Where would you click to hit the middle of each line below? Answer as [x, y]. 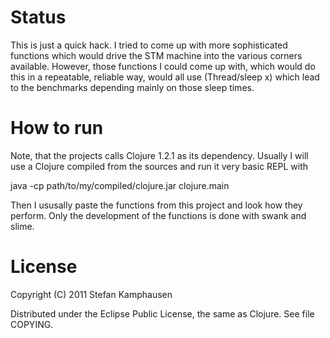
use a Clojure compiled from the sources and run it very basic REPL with [159, 166]
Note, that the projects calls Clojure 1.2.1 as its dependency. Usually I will [159, 155]
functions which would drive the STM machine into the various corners [156, 55]
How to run [57, 128]
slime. [22, 226]
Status [38, 17]
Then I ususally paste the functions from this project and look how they [156, 205]
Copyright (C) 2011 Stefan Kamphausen [91, 294]
